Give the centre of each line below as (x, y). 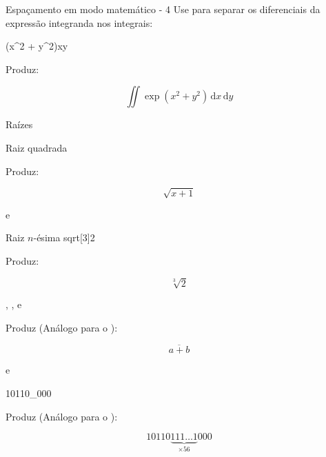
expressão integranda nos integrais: (79, 22)
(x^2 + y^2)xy (37, 46)
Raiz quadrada (37, 147)
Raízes (19, 124)
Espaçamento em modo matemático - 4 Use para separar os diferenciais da (163, 9)
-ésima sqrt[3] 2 (64, 237)
